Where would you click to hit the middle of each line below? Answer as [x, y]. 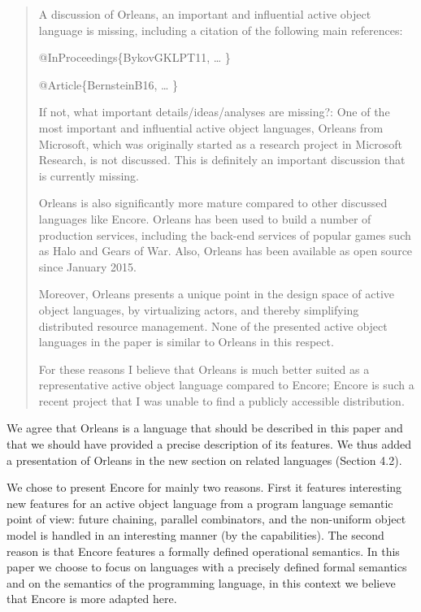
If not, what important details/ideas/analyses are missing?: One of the [214, 112]
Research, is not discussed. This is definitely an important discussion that [222, 160]
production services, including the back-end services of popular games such [225, 234]
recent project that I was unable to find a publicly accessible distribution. [221, 400]
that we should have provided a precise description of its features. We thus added [209, 444]
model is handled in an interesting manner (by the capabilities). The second [195, 535]
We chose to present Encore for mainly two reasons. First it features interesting [204, 487]
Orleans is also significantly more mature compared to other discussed [213, 203]
